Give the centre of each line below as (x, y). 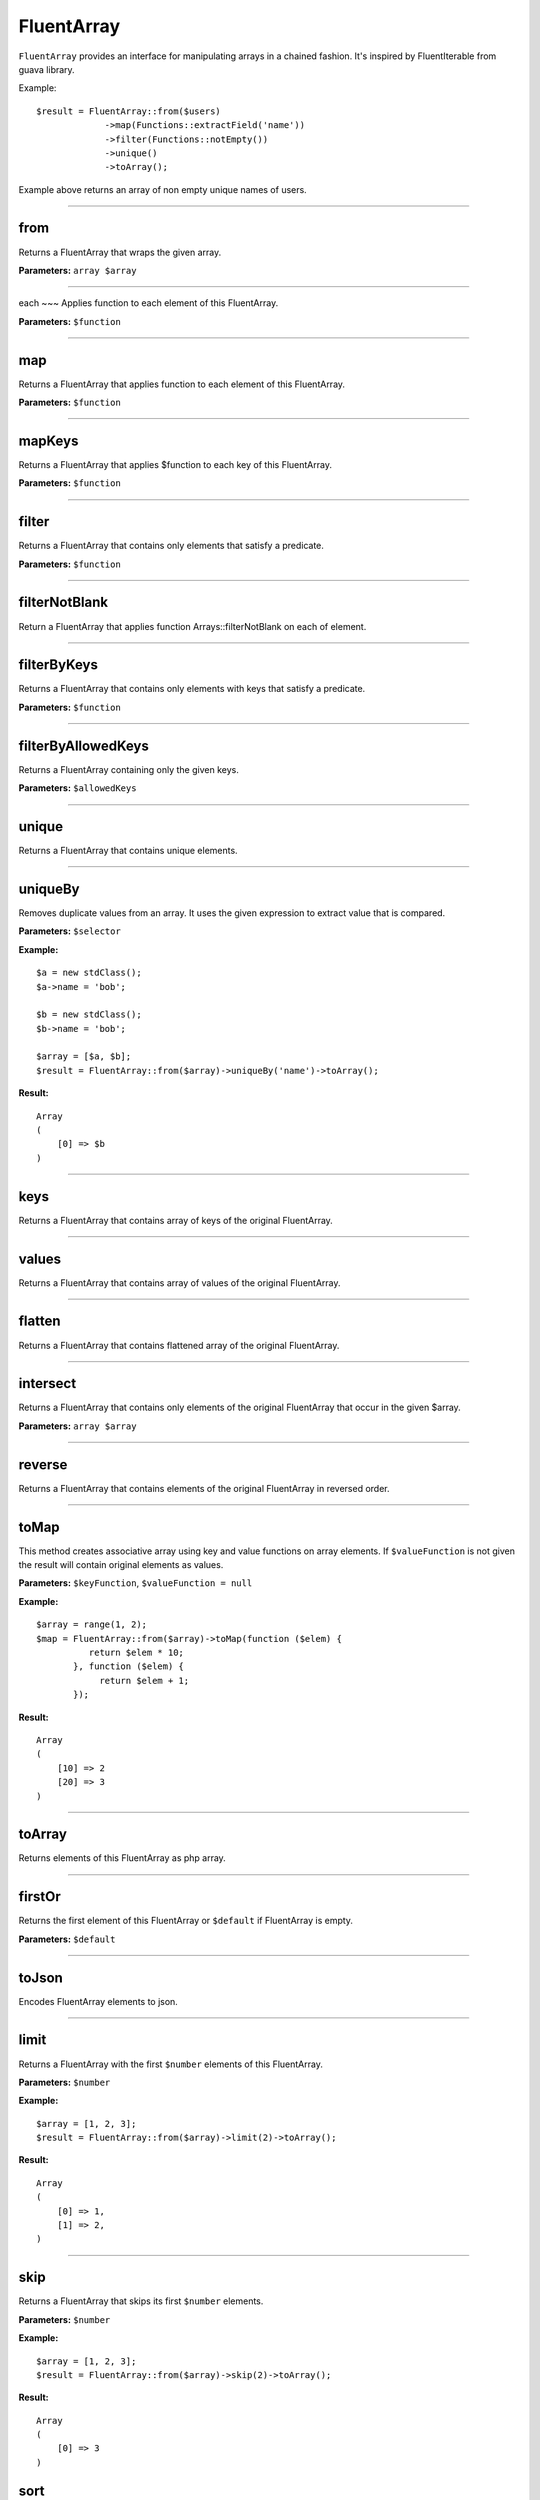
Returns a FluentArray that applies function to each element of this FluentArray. (181, 384)
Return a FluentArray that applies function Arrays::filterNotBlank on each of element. (192, 626)
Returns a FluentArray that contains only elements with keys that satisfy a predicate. (192, 689)
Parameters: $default (67, 1939)
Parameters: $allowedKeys (77, 788)
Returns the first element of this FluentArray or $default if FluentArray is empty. (186, 1921)
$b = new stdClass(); (89, 1014)
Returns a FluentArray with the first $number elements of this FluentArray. (171, 2064)
